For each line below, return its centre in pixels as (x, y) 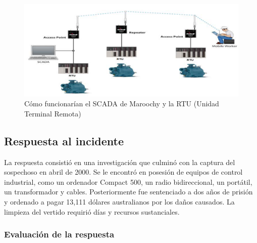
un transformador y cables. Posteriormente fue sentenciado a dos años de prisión (128, 192)
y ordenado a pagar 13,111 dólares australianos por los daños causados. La (119, 201)
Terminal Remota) (53, 113)
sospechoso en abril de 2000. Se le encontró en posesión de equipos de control (123, 172)
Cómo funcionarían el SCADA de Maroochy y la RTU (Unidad (122, 104)
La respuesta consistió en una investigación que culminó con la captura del (120, 162)
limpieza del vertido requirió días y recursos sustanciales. (92, 211)
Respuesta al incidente (64, 140)
